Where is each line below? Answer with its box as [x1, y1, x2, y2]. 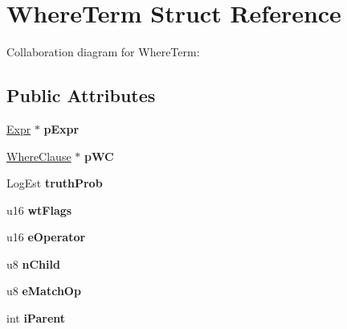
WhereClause [6, 147, 71, 164]
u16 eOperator [6, 228, 86, 245]
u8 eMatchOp [6, 282, 81, 299]
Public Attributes [6, 83, 156, 108]
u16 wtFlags [6, 201, 72, 218]
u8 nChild [6, 255, 60, 272]
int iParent [6, 310, 66, 327]
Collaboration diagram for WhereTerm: [6, 43, 200, 60]
